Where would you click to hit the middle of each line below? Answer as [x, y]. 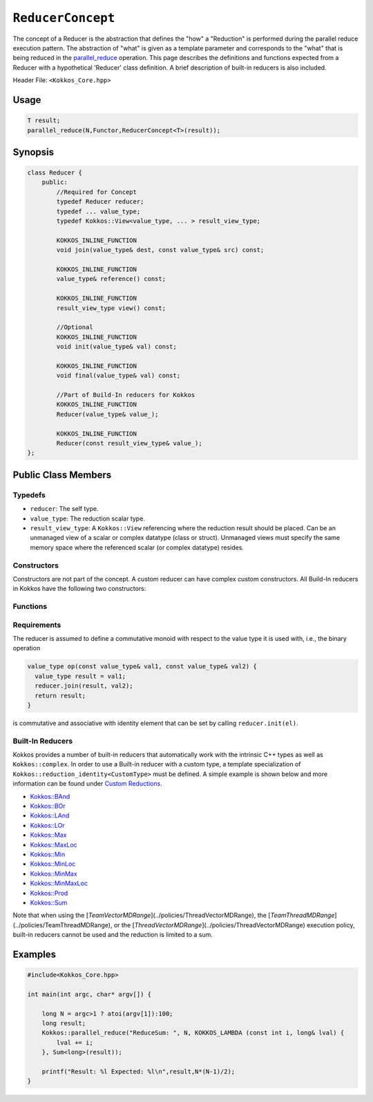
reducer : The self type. [64, 509]
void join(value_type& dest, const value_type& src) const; [160, 250]
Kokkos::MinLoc [53, 864]
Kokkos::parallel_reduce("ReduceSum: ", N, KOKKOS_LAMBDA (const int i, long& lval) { [193, 1033]
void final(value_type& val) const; [118, 376]
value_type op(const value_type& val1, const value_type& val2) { [142, 667]
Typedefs [29, 495]
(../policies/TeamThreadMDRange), [63, 925]
